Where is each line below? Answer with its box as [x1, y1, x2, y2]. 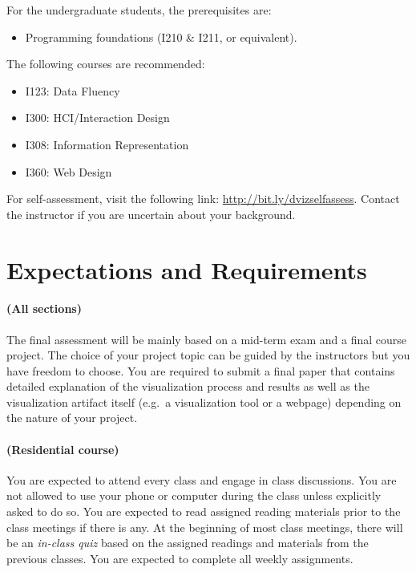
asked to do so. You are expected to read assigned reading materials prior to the [6, 503, 401, 520]
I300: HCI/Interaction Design [25, 109, 170, 126]
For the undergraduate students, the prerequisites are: [6, 2, 272, 18]
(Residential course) [6, 440, 119, 457]
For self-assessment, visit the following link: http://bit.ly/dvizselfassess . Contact [6, 190, 400, 207]
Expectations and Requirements [6, 253, 367, 286]
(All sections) [6, 300, 82, 317]
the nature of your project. [6, 409, 138, 426]
